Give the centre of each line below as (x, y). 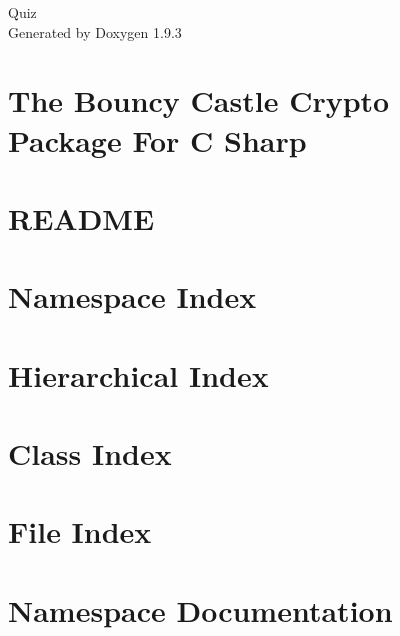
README (81, 217)
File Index (80, 531)
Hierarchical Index (138, 374)
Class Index (90, 453)
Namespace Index (132, 296)
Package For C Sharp (157, 139)
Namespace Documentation (200, 609)
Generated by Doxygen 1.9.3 (95, 31)
